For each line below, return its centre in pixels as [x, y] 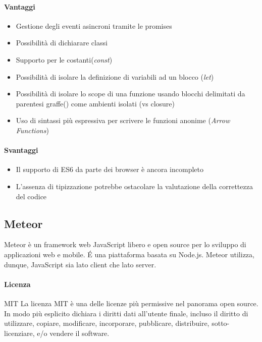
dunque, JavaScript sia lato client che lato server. [80, 264]
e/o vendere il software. [73, 333]
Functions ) [32, 130]
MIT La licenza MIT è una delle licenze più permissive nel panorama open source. [131, 303]
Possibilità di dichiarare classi [62, 43]
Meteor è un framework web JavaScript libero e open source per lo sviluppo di [125, 244]
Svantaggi [21, 150]
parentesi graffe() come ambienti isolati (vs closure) [95, 103]
